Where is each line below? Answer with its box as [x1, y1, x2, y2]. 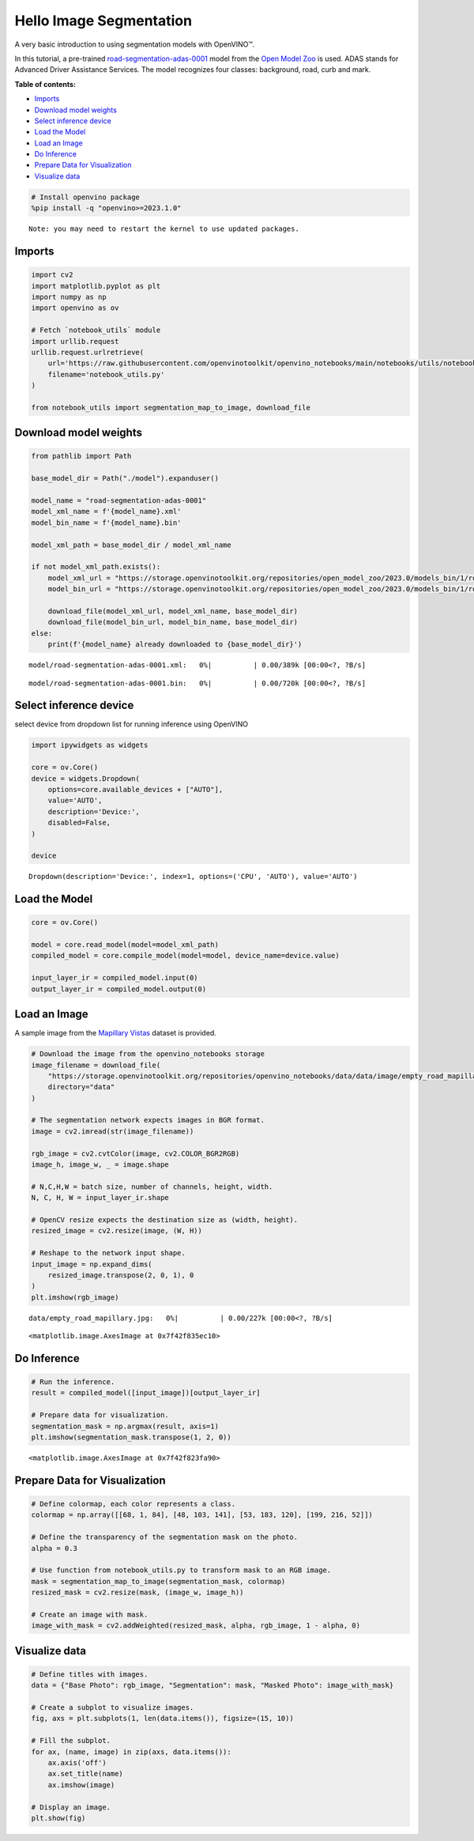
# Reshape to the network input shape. [31, 1249, 186, 1258]
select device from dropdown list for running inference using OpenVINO [14, 719, 249, 729]
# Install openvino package [31, 192, 140, 202]
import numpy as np [31, 292, 107, 301]
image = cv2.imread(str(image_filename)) [31, 1126, 194, 1136]
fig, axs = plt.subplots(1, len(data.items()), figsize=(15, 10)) [31, 1714, 294, 1723]
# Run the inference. [31, 1378, 115, 1386]
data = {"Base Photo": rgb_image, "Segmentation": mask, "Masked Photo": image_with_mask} [31, 1681, 394, 1690]
